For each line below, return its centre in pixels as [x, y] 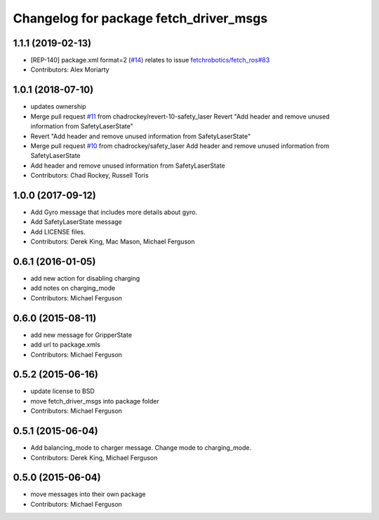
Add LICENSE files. [58, 232]
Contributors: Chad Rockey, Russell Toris [89, 175]
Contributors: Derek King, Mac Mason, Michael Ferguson [113, 241]
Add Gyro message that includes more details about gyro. [114, 212]
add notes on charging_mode [73, 288]
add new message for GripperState [81, 335]
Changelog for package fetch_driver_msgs [140, 18]
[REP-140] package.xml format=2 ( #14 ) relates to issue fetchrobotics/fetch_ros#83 [150, 60]
